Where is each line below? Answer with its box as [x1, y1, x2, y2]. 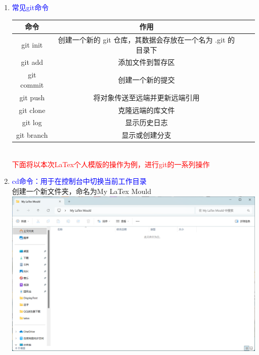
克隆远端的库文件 [118, 104, 175, 115]
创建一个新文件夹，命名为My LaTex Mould [12, 186, 151, 196]
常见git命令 [12, 2, 49, 12]
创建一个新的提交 [118, 74, 175, 85]
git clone [19, 104, 46, 115]
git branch [16, 130, 48, 140]
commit [20, 79, 44, 90]
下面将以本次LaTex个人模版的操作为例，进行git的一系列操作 [12, 159, 210, 169]
